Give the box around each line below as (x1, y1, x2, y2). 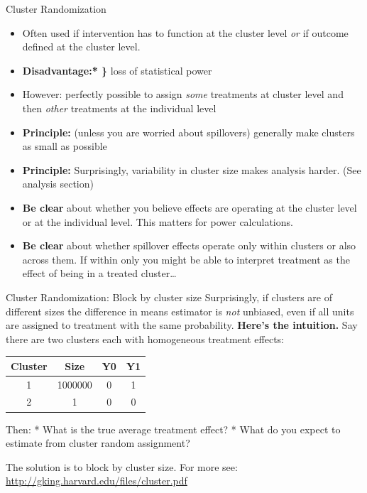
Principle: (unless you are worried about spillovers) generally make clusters (22, 124, 355, 139)
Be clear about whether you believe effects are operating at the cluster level (22, 200, 357, 215)
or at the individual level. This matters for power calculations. (22, 214, 293, 229)
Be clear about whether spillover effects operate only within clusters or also (22, 238, 356, 253)
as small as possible (22, 139, 107, 153)
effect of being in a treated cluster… (22, 266, 177, 281)
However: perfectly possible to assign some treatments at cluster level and (22, 87, 344, 102)
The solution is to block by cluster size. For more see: (6, 459, 238, 474)
